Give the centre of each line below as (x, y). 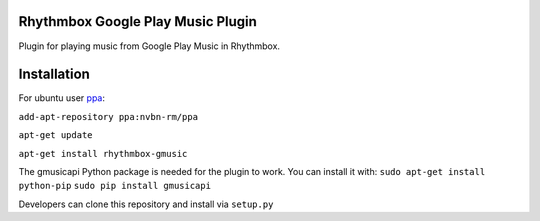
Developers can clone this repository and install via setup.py (146, 204)
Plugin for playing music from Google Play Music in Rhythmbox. (149, 46)
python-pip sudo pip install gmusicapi (115, 186)
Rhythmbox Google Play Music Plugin (137, 21)
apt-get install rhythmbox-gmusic (103, 153)
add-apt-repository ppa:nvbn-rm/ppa (108, 116)
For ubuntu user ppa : (61, 98)
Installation (54, 74)
